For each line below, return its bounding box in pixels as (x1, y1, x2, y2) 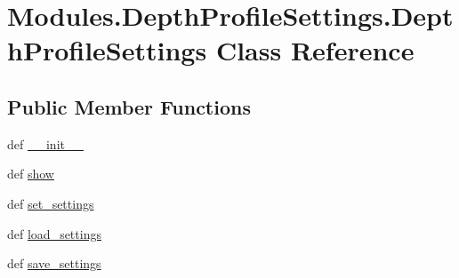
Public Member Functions (7, 92, 251, 120)
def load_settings (7, 224, 101, 242)
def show (7, 164, 54, 183)
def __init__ (7, 134, 84, 153)
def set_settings (7, 194, 94, 212)
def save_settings (7, 254, 101, 273)
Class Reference (215, 32, 415, 68)
